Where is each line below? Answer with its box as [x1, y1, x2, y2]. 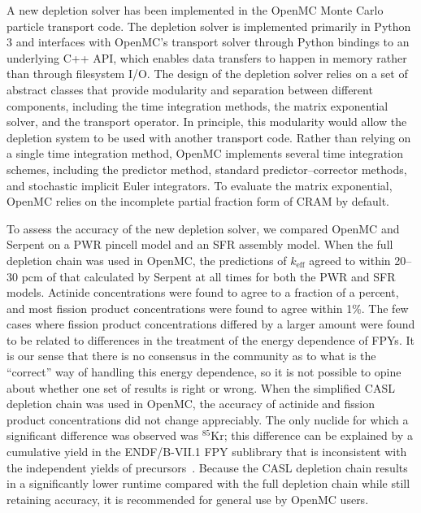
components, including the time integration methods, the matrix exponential [7, 97, 388, 114]
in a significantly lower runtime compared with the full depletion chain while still [7, 475, 410, 492]
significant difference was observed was [7, 427, 199, 444]
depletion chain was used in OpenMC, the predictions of [7, 251, 287, 268]
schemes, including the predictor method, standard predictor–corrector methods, [7, 160, 407, 177]
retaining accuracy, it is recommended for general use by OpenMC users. [7, 490, 369, 507]
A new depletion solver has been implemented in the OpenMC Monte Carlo [7, 2, 384, 18]
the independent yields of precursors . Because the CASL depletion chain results [7, 459, 408, 476]
